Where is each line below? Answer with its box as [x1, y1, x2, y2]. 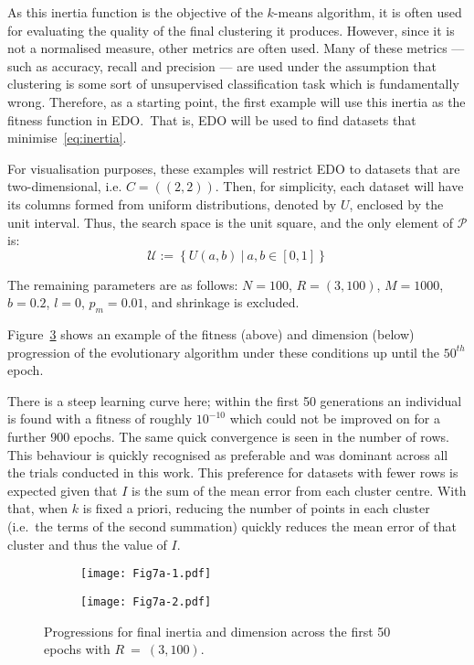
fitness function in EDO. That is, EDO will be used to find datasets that [7, 110, 416, 129]
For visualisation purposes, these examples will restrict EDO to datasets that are [7, 158, 460, 177]
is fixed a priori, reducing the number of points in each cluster [82, 499, 430, 518]
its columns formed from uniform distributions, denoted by [7, 194, 337, 213]
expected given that [7, 480, 118, 499]
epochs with [44, 639, 111, 659]
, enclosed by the [349, 194, 444, 213]
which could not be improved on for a [229, 409, 440, 428]
